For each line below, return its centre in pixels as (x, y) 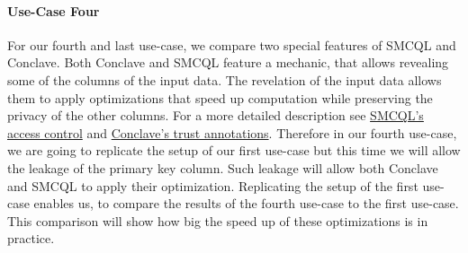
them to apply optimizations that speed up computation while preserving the (220, 97)
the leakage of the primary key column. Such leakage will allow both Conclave (223, 167)
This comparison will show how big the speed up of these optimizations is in (218, 220)
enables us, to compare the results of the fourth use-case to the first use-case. (246, 203)
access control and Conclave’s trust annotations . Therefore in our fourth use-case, (232, 132)
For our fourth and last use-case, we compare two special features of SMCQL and (232, 44)
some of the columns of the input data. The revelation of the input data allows (225, 79)
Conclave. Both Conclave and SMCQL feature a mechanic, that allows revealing (228, 62)
